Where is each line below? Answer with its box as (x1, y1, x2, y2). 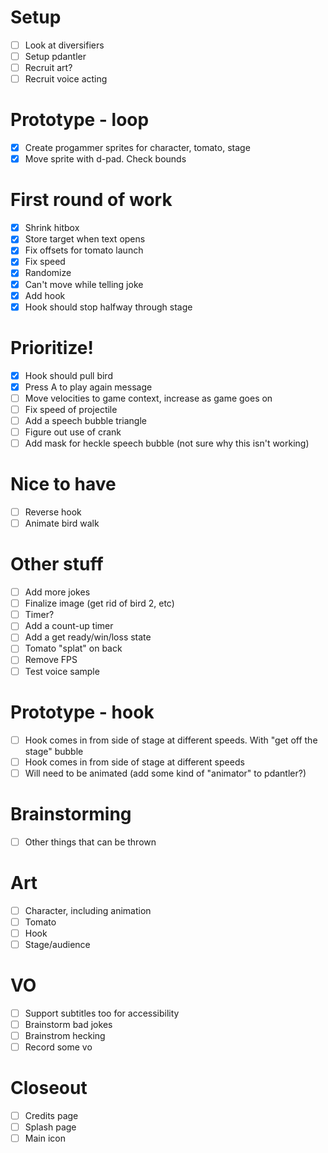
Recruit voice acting (24, 73, 108, 85)
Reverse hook (24, 506, 82, 518)
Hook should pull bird (24, 369, 113, 381)
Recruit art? (24, 62, 73, 74)
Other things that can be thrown (24, 836, 157, 848)
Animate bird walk (24, 517, 100, 530)
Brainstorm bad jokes (24, 1018, 113, 1030)
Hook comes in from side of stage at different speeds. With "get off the (24, 734, 318, 746)
